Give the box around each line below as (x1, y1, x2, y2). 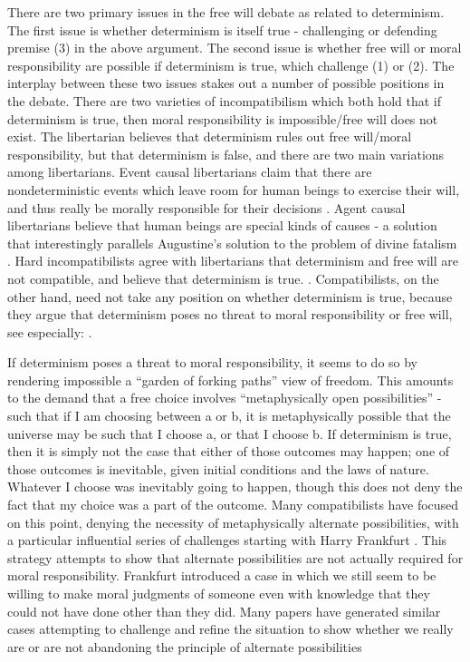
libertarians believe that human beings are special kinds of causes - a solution (7, 216, 437, 235)
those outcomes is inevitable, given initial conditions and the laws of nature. (7, 459, 429, 478)
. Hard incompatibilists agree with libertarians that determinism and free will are (7, 251, 458, 270)
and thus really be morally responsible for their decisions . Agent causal (7, 198, 406, 217)
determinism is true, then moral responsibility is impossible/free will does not (7, 109, 438, 128)
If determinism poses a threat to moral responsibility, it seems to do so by (7, 353, 418, 372)
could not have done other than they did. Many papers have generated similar (7, 601, 441, 620)
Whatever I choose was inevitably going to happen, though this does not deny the (7, 477, 463, 496)
